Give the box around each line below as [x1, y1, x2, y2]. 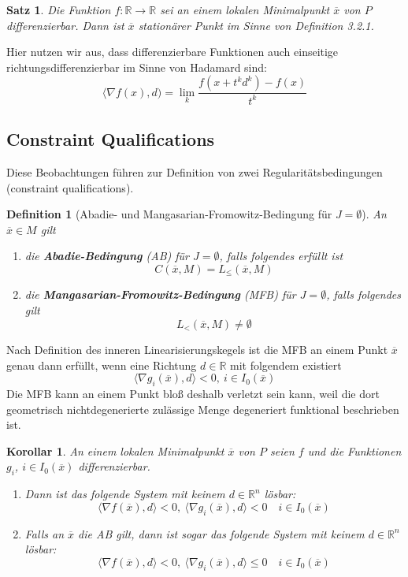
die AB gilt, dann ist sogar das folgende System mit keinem [78, 525, 365, 542]
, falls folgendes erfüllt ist [219, 248, 343, 264]
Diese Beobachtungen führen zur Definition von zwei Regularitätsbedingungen [6, 163, 383, 180]
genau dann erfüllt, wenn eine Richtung [6, 356, 197, 373]
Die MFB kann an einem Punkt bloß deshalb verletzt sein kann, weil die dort [6, 385, 380, 401]
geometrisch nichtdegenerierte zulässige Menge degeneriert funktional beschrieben [6, 400, 399, 417]
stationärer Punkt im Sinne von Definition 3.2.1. [138, 17, 374, 33]
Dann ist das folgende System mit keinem [24, 486, 225, 502]
